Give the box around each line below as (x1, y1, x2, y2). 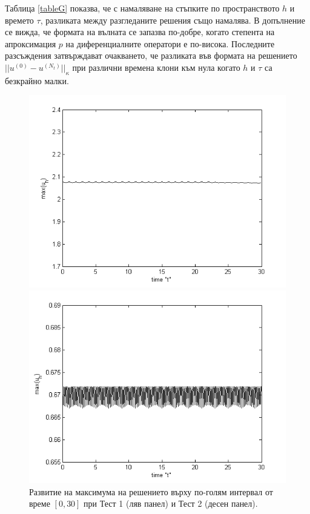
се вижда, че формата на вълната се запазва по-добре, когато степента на (5, 25, 275, 38)
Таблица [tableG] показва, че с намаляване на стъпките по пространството (5, 2, 280, 14)
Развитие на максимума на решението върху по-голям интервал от (29, 485, 273, 498)
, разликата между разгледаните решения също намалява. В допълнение (40, 13, 306, 26)
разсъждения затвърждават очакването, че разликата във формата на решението (5, 49, 297, 62)
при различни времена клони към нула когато (72, 61, 240, 73)
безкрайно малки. (5, 74, 69, 87)
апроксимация (5, 37, 56, 50)
